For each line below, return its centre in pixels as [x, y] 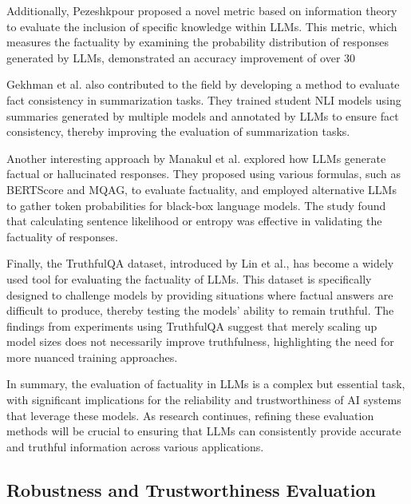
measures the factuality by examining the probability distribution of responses [198, 42]
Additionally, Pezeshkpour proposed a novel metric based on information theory [202, 10]
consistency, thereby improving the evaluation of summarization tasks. [178, 131]
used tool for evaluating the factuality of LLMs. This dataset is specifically [189, 278]
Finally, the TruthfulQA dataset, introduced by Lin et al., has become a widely [200, 263]
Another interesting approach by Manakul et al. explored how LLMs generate [196, 158]
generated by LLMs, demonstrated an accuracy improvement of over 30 [181, 57]
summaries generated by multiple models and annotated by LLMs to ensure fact [203, 115]
